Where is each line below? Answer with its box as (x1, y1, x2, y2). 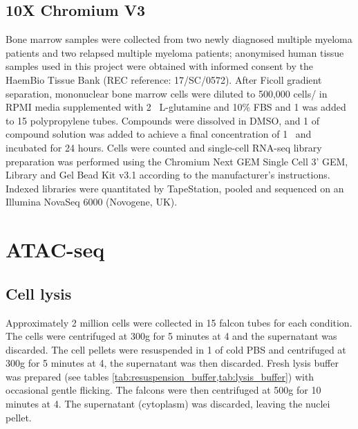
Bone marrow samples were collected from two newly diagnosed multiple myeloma (6, 32, 352, 46)
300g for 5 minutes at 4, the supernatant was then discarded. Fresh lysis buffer (6, 356, 339, 370)
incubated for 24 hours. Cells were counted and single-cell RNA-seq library (6, 140, 322, 154)
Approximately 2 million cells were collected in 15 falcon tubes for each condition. (6, 315, 352, 329)
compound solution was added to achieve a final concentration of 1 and (6, 127, 312, 141)
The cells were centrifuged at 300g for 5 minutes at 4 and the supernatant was (6, 329, 337, 343)
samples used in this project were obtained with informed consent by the (6, 59, 313, 73)
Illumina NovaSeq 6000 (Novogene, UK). (6, 194, 178, 209)
